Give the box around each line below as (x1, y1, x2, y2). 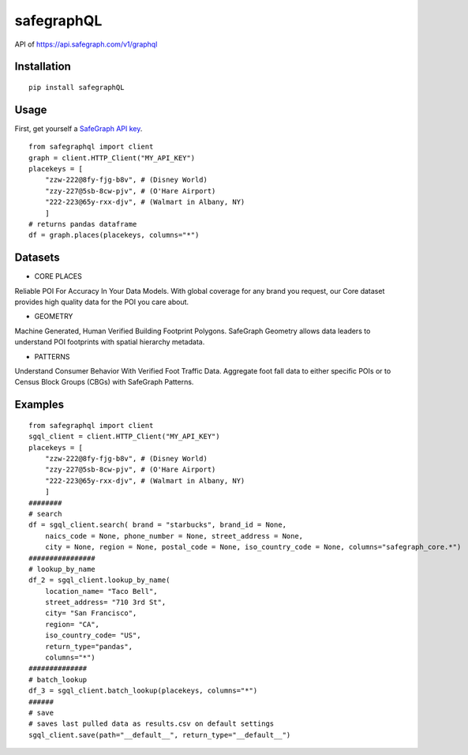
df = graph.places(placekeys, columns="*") (28, 231, 200, 240)
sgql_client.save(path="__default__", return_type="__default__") (28, 731, 291, 739)
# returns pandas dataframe (28, 220, 137, 228)
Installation (14, 60, 71, 73)
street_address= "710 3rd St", (44, 598, 167, 607)
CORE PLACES (34, 272, 82, 281)
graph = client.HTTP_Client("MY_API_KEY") (28, 153, 196, 162)
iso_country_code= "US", (44, 631, 141, 640)
